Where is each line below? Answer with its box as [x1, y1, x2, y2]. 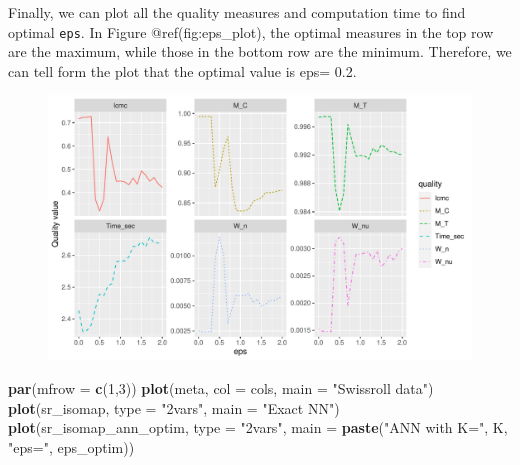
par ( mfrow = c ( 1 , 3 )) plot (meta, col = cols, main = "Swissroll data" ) [8, 378, 434, 399]
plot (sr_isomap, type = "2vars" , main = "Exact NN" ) [8, 397, 340, 418]
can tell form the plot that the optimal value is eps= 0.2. [8, 60, 357, 81]
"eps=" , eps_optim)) [8, 436, 135, 457]
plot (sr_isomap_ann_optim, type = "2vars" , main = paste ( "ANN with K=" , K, [8, 417, 508, 438]
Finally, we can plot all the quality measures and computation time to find [8, 2, 466, 22]
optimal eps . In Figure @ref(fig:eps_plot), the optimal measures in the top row [8, 21, 494, 42]
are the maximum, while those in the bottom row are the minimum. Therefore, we [8, 41, 512, 62]
